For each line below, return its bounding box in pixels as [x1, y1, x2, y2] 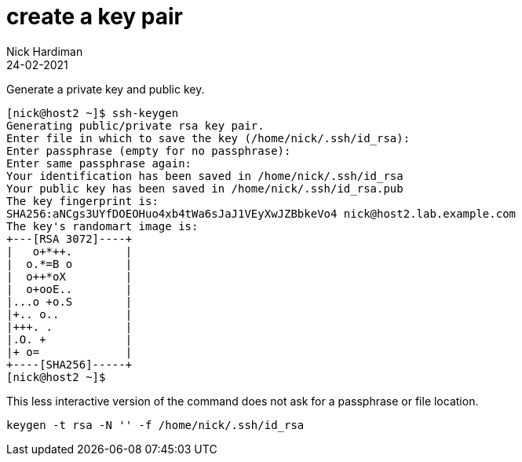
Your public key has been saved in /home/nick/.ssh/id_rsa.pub [6, 181, 403, 195]
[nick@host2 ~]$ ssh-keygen [6, 106, 179, 119]
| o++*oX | [6, 269, 133, 283]
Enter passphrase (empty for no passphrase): [6, 144, 291, 157]
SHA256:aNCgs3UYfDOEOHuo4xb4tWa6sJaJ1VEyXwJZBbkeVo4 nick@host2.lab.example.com [6, 207, 517, 220]
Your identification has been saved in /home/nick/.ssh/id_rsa [6, 169, 403, 182]
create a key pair [6, 3, 184, 30]
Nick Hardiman [6, 44, 83, 58]
